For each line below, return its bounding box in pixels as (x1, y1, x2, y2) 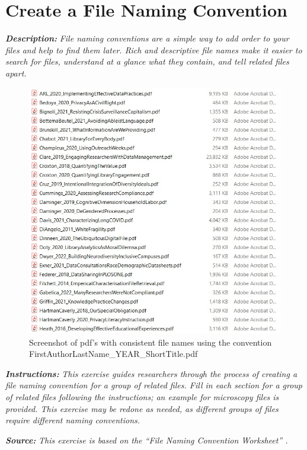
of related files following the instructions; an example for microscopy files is (5, 390, 279, 403)
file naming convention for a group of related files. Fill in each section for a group (5, 379, 303, 391)
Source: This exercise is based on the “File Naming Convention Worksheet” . (5, 433, 288, 446)
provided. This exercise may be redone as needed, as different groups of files (5, 402, 279, 414)
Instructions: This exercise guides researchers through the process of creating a (5, 367, 298, 379)
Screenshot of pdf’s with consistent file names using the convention (29, 336, 272, 348)
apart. (5, 66, 27, 79)
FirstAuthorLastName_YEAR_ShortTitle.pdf (29, 347, 198, 360)
